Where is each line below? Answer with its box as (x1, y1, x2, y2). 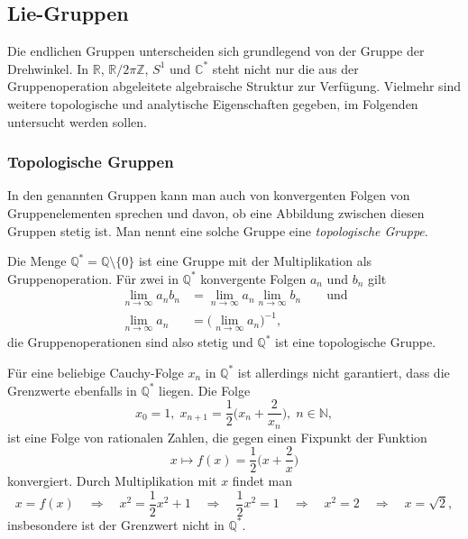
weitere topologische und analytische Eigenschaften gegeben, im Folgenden (7, 94, 418, 113)
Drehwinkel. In (7, 59, 89, 78)
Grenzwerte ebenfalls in (7, 380, 137, 399)
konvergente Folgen (200, 269, 307, 288)
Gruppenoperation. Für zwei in (7, 269, 179, 288)
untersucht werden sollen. (7, 112, 148, 131)
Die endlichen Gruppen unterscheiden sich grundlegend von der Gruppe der (7, 41, 425, 60)
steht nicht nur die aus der (212, 59, 359, 78)
